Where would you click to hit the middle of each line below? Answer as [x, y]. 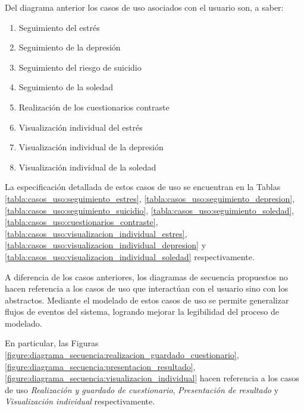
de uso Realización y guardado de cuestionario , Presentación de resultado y [142, 389]
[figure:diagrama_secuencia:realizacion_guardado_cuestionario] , [122, 355]
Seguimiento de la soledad [66, 87]
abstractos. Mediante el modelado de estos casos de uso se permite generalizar [147, 300]
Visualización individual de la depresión [91, 147]
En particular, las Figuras [52, 343]
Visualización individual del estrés [81, 127]
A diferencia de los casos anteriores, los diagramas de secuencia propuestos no [146, 276]
